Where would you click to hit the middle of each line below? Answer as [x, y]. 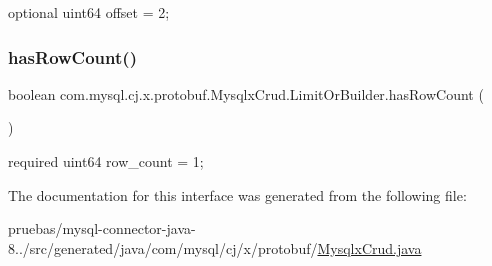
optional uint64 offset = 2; [89, 12]
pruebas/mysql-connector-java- [102, 228]
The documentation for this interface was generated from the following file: [237, 194]
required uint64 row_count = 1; [106, 161]
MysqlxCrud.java [369, 247]
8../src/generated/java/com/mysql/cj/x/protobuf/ [163, 247]
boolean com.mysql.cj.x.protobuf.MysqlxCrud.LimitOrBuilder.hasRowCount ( [246, 93]
